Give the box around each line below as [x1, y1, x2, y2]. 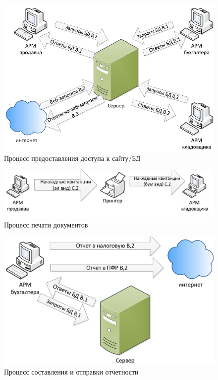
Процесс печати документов [4, 219, 88, 229]
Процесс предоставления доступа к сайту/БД [4, 153, 141, 163]
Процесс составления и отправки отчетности [4, 367, 139, 377]
